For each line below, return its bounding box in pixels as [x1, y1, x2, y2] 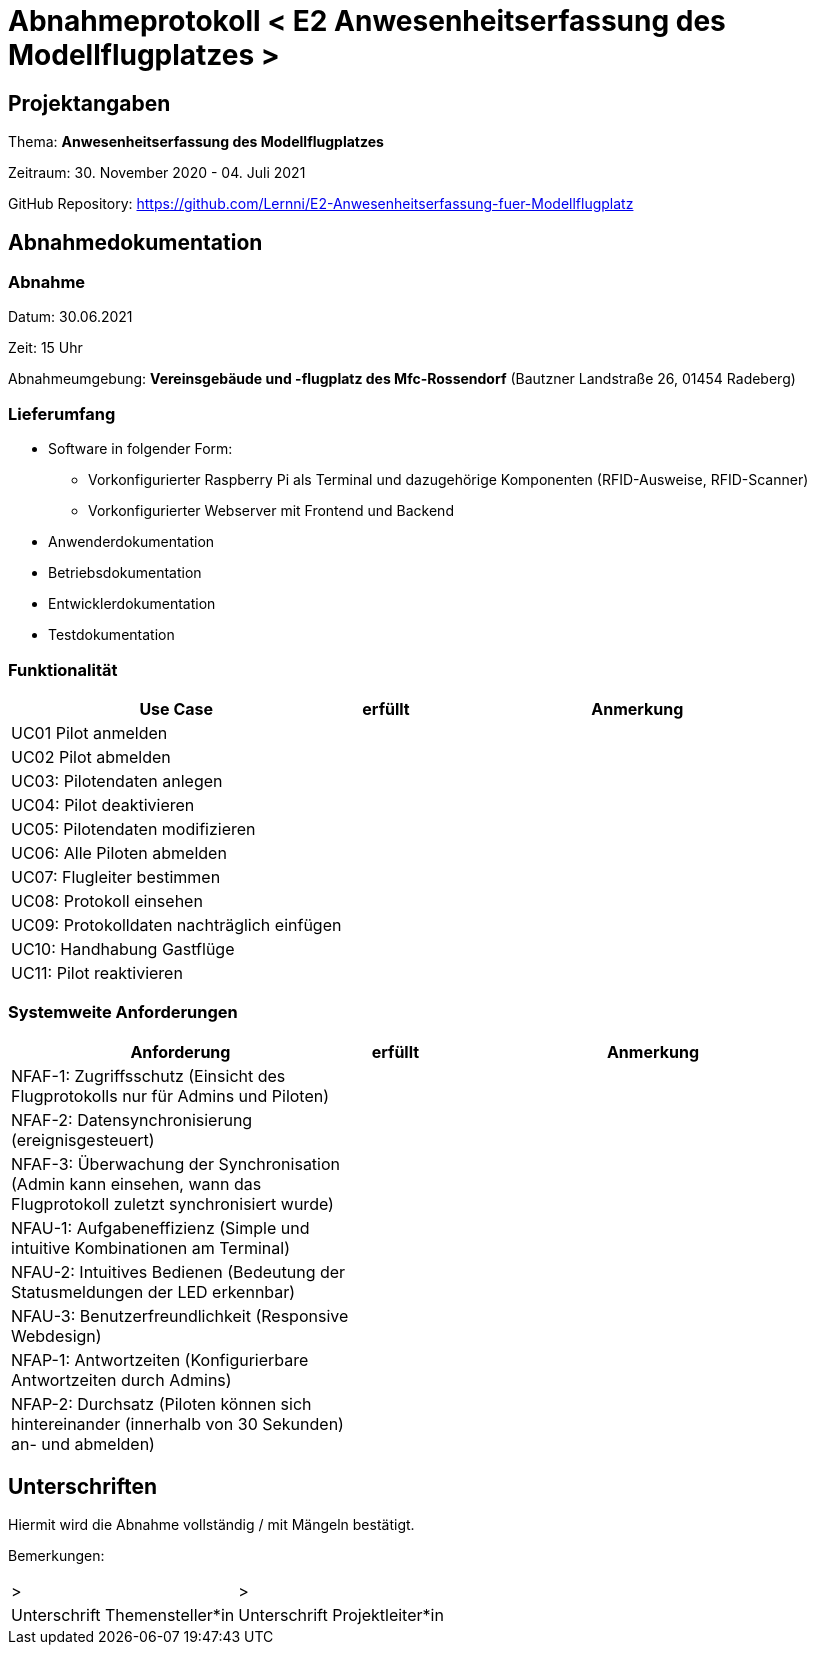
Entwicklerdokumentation [48, 595, 216, 613]
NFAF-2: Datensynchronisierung [11, 1109, 253, 1130]
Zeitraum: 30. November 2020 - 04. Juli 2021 [8, 164, 306, 182]
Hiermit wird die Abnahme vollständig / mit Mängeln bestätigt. [8, 1516, 415, 1534]
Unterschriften [8, 1474, 158, 1500]
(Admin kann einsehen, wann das [11, 1173, 262, 1194]
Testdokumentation [48, 626, 175, 644]
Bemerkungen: [8, 1547, 105, 1565]
